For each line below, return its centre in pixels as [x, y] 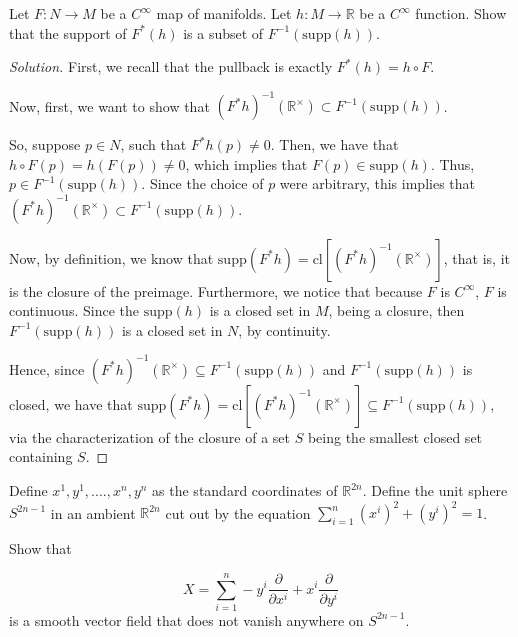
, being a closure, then [396, 310]
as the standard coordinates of [245, 490]
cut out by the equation [238, 512]
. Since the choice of [202, 183]
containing [41, 456]
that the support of [68, 32]
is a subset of [223, 32]
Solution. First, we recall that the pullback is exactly [171, 66]
